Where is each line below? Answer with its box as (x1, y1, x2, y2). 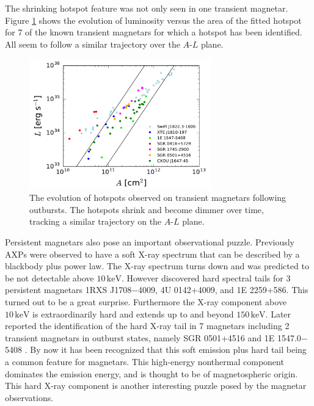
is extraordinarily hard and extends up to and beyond (32, 307, 234, 320)
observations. (5, 391, 54, 404)
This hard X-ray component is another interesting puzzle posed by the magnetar (5, 379, 307, 392)
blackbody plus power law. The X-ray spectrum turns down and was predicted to (5, 259, 309, 272)
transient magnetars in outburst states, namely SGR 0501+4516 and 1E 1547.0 (5, 331, 301, 344)
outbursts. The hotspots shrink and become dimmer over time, (29, 203, 264, 216)
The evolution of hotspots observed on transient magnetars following (29, 191, 287, 204)
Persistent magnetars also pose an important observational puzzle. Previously (5, 236, 295, 248)
